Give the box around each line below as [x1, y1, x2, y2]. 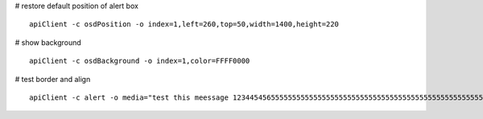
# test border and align [14, 74, 91, 84]
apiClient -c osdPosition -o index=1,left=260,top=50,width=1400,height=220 [29, 20, 340, 29]
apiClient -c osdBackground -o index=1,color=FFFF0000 [29, 56, 250, 66]
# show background [14, 37, 82, 47]
